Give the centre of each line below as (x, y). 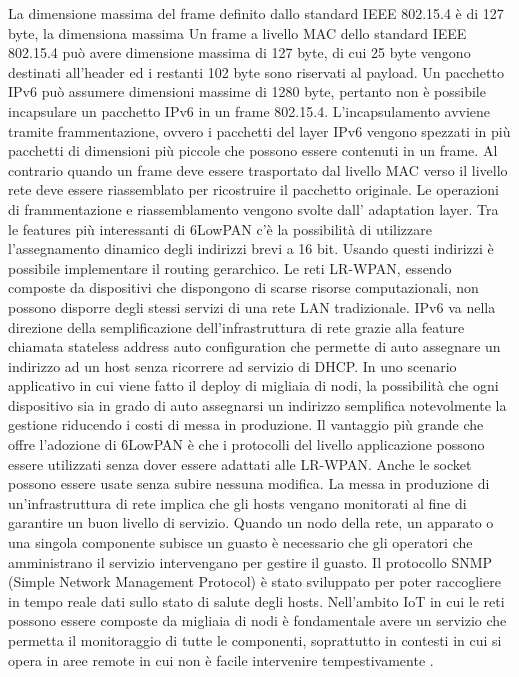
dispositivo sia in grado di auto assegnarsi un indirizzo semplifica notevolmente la (257, 404)
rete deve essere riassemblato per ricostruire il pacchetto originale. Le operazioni (253, 189)
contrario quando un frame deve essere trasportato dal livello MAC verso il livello (258, 169)
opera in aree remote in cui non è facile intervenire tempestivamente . (221, 659)
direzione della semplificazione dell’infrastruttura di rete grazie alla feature (236, 326)
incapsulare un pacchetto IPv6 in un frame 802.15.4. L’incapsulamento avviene (249, 110)
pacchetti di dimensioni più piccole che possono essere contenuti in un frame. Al (253, 150)
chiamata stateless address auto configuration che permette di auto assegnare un (254, 346)
